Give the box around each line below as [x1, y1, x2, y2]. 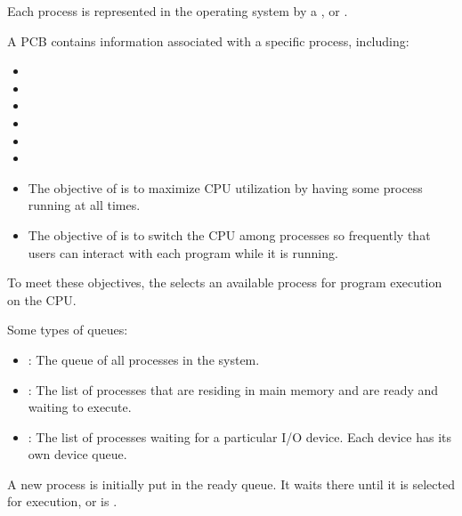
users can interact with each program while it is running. [28, 243, 338, 262]
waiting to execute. [28, 398, 132, 416]
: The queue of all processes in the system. [28, 350, 260, 368]
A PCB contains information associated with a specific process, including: [7, 31, 409, 50]
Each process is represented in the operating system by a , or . [7, 2, 348, 20]
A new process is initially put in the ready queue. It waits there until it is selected [7, 474, 455, 493]
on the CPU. [7, 290, 77, 309]
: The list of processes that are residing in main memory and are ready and [28, 380, 439, 399]
